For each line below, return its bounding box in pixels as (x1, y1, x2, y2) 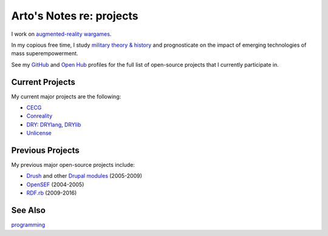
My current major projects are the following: (11, 93, 121, 100)
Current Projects (11, 76, 75, 87)
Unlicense (26, 129, 52, 137)
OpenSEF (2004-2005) (26, 181, 84, 188)
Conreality (26, 112, 53, 120)
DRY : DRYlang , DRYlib (26, 121, 81, 128)
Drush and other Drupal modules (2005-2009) (26, 172, 143, 180)
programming (11, 221, 46, 229)
